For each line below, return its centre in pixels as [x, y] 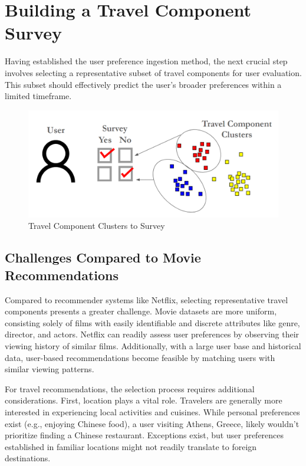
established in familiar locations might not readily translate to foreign [131, 446]
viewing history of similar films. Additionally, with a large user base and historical [153, 346]
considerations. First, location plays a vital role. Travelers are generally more [144, 400]
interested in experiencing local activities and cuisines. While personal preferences [152, 412]
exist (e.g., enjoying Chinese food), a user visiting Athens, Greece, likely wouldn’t [152, 423]
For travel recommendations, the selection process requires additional [130, 388]
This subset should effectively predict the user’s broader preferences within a [143, 84]
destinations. [28, 458]
